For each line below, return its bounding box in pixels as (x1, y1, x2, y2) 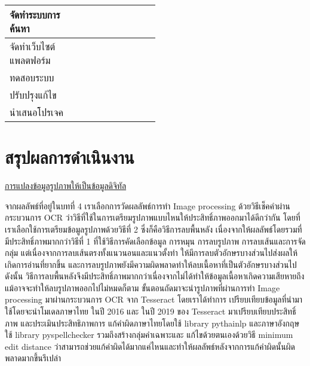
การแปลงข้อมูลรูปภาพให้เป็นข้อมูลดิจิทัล (5, 179, 127, 192)
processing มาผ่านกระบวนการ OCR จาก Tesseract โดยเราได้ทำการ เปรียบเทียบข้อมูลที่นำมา (5, 293, 303, 306)
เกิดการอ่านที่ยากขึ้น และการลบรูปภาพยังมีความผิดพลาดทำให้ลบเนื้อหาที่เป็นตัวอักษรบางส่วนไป (5, 258, 297, 270)
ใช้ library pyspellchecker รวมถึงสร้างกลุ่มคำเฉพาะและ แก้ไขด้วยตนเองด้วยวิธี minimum (5, 328, 293, 341)
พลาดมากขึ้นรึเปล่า (5, 352, 62, 364)
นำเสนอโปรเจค (10, 105, 64, 119)
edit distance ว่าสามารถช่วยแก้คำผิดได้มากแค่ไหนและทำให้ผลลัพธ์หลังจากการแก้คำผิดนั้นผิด (5, 340, 295, 352)
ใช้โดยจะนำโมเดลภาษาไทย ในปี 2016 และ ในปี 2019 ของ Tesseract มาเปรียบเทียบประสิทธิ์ (5, 305, 296, 318)
